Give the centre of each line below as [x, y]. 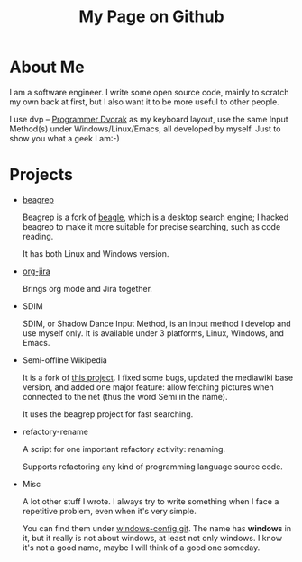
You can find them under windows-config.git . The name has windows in [156, 528]
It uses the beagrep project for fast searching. [108, 414]
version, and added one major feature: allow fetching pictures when [148, 387]
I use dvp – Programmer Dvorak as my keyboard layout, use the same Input [149, 119]
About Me [47, 67]
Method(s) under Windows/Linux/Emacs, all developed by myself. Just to [145, 129]
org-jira [37, 271]
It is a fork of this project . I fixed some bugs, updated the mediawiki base [158, 377]
